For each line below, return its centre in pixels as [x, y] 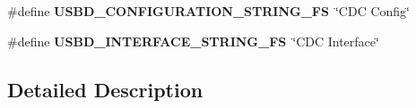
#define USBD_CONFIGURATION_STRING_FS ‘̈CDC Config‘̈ [208, 11]
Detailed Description [105, 89]
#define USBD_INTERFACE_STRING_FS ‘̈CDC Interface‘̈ [193, 41]
